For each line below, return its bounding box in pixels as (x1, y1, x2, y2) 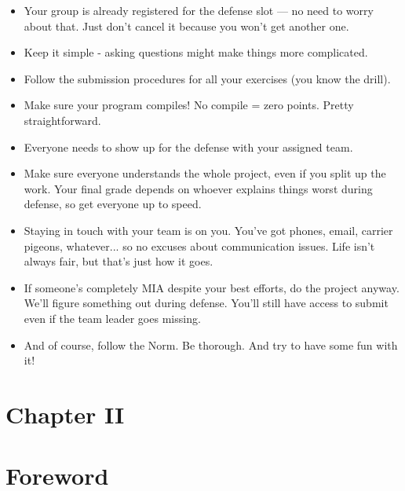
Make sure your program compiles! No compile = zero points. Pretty (24, 97, 354, 113)
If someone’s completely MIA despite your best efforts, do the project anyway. (24, 279, 400, 295)
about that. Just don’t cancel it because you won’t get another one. (24, 17, 349, 34)
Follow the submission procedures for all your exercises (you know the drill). (24, 70, 391, 86)
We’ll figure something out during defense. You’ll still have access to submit (24, 295, 389, 311)
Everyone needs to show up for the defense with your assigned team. (24, 138, 353, 155)
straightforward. (24, 112, 101, 128)
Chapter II (5, 398, 125, 430)
